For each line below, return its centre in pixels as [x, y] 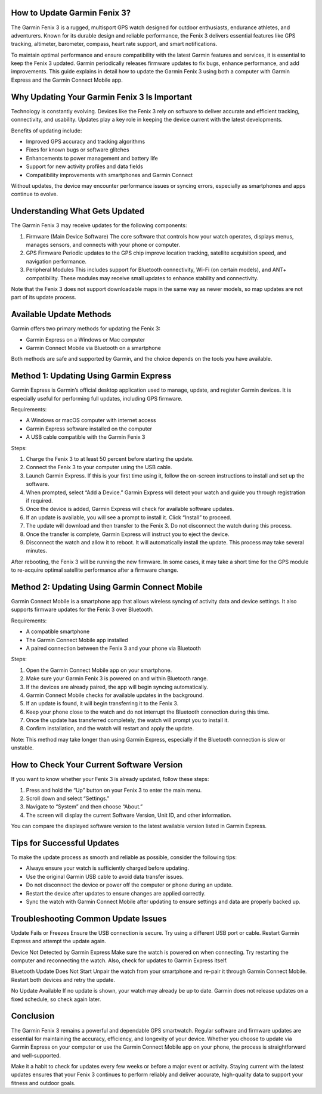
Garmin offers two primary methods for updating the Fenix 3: [86, 328]
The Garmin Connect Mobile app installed [77, 640]
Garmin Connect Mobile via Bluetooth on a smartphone [93, 348]
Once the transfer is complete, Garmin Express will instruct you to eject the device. [128, 534]
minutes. [37, 551]
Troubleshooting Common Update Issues [89, 918]
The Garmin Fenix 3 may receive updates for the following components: [99, 225]
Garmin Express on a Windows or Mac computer [86, 339]
